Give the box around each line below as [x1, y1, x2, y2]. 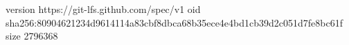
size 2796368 [6, 29, 58, 43]
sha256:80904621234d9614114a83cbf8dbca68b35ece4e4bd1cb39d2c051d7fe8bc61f [6, 15, 343, 29]
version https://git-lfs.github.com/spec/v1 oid [6, 2, 201, 16]
